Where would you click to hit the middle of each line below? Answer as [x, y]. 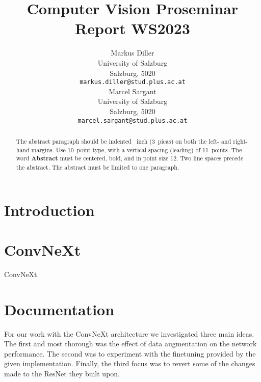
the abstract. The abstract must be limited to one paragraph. [98, 167]
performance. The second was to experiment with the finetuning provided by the [130, 353]
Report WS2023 [133, 28]
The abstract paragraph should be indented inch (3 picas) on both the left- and [124, 141]
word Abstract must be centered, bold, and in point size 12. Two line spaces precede [130, 158]
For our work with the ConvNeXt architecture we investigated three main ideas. [129, 333]
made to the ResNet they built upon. [62, 374]
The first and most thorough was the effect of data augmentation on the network [130, 344]
